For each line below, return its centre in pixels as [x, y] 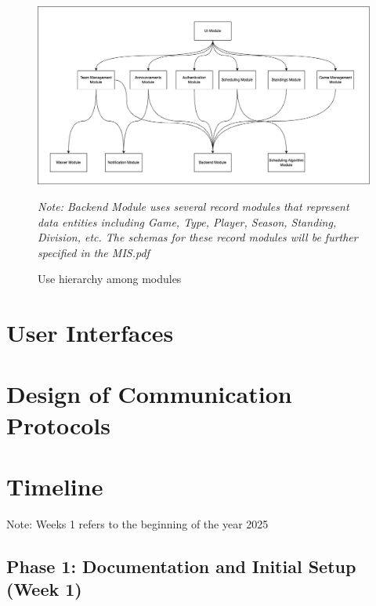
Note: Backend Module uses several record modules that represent [193, 206]
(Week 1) [44, 589]
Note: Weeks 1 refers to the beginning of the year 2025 [137, 523]
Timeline [55, 486]
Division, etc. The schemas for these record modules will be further [198, 237]
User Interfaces [90, 333]
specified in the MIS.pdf [94, 252]
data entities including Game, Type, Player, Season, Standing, [187, 221]
